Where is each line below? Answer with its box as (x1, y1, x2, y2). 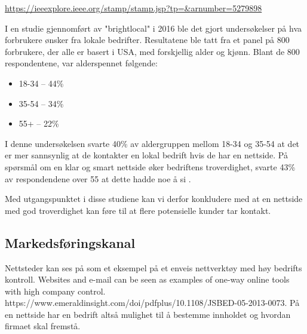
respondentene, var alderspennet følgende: (5, 57, 158, 69)
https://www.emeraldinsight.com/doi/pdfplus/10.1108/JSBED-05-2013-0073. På (5, 296, 300, 309)
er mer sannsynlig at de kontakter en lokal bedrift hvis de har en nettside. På (5, 149, 288, 161)
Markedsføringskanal (5, 233, 136, 252)
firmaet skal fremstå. (5, 320, 81, 332)
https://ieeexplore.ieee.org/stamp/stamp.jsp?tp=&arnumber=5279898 (5, 2, 262, 14)
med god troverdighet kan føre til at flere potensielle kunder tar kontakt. (5, 204, 271, 216)
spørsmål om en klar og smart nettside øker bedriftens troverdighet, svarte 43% (5, 160, 296, 173)
